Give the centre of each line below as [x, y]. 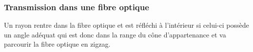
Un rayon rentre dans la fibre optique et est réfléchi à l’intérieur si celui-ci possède [126, 25]
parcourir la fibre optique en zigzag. [57, 44]
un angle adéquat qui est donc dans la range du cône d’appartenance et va [115, 34]
